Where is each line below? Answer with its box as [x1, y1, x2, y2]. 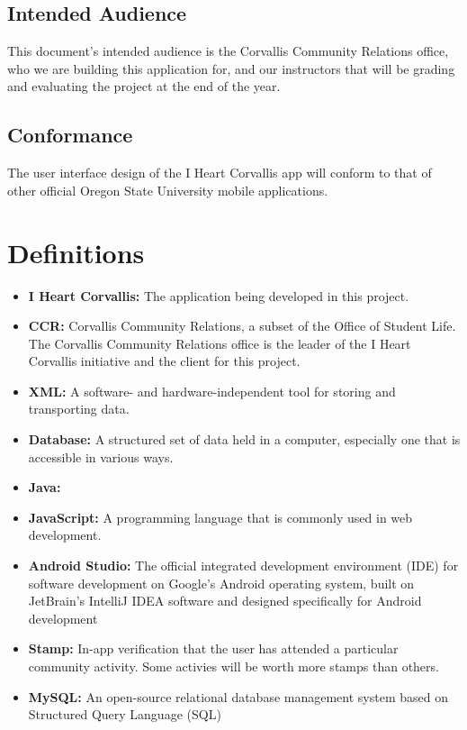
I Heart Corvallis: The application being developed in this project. [28, 286, 409, 305]
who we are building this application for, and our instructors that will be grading [7, 59, 455, 78]
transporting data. [28, 399, 130, 418]
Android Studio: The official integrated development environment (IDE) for [28, 556, 459, 575]
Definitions [7, 233, 145, 270]
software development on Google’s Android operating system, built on [28, 573, 415, 592]
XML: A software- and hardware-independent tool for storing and [28, 381, 396, 400]
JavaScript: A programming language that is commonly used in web [28, 507, 413, 526]
